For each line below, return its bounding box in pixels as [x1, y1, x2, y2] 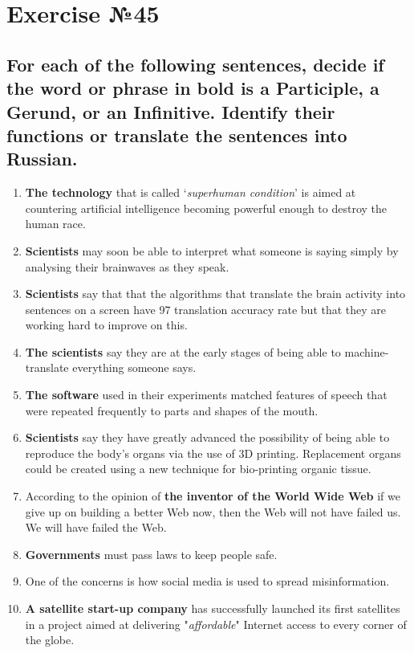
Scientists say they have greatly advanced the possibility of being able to [25, 429, 390, 446]
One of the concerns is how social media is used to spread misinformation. [25, 573, 390, 590]
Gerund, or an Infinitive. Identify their [6, 99, 335, 124]
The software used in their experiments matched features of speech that [25, 386, 388, 403]
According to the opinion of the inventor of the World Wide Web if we [25, 488, 400, 504]
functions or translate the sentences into [6, 122, 347, 147]
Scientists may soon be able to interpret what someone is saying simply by [25, 242, 399, 259]
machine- [344, 343, 389, 360]
